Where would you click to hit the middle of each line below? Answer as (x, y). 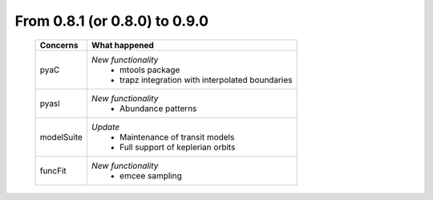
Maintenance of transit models (177, 137)
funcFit (53, 170)
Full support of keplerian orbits (177, 147)
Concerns (59, 45)
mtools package (150, 70)
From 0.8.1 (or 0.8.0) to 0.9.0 (111, 21)
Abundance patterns (158, 108)
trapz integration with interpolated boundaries (206, 80)
